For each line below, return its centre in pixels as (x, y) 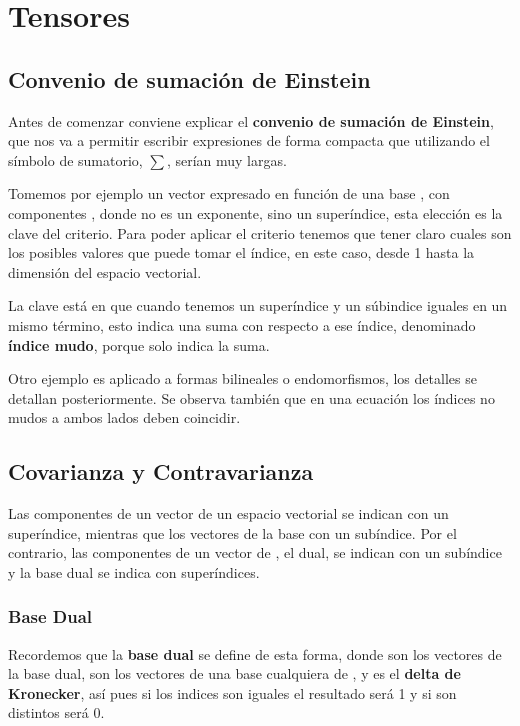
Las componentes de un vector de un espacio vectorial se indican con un (228, 513)
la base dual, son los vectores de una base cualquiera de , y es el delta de (234, 673)
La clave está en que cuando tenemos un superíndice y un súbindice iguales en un (258, 305)
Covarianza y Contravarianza (161, 471)
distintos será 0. (56, 712)
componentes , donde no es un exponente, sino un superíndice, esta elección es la (255, 212)
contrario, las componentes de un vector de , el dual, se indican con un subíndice (255, 552)
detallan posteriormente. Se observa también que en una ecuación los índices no (251, 397)
